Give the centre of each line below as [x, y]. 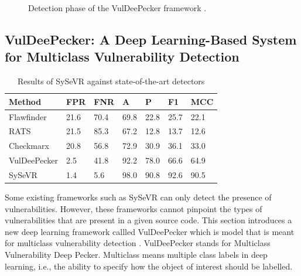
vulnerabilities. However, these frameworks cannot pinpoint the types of [134, 208]
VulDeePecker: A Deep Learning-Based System [151, 39]
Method [25, 101]
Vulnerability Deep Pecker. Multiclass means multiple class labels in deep [136, 255]
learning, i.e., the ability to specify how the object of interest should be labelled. [149, 266]
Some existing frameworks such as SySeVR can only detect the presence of [138, 197]
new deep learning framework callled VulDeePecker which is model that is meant [150, 231]
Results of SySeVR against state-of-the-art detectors [111, 81]
